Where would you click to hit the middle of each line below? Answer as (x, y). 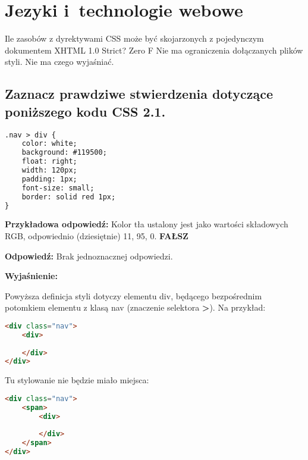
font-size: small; (58, 188)
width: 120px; (49, 170)
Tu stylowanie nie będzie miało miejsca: (77, 380)
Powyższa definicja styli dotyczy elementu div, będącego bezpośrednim (133, 295)
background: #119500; (64, 153)
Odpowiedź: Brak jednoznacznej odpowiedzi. (89, 256)
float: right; (49, 162)
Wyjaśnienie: (31, 276)
